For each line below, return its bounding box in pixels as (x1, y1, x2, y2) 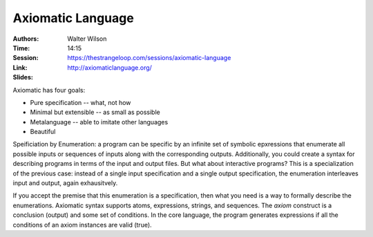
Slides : (12, 73, 34, 82)
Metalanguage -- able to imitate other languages (30, 117, 169, 126)
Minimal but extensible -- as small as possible (30, 108, 160, 117)
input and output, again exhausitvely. (12, 179, 118, 187)
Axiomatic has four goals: (12, 86, 86, 94)
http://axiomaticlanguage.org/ (67, 63, 152, 72)
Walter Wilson (67, 35, 107, 43)
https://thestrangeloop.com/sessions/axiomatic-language (67, 54, 231, 62)
